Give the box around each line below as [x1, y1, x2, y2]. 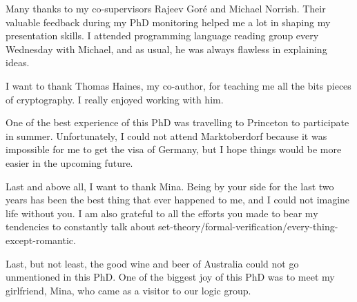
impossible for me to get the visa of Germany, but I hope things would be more [6, 142, 342, 157]
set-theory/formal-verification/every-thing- [158, 219, 338, 234]
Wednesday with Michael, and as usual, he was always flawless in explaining [6, 41, 327, 56]
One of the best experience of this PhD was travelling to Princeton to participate [6, 115, 349, 130]
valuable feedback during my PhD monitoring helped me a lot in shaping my [6, 14, 331, 29]
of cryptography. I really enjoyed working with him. [6, 92, 224, 106]
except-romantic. [6, 232, 76, 247]
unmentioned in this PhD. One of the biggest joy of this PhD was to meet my [6, 270, 335, 284]
